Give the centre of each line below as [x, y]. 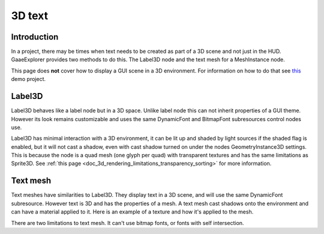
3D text [29, 16]
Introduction [35, 37]
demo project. [28, 79]
